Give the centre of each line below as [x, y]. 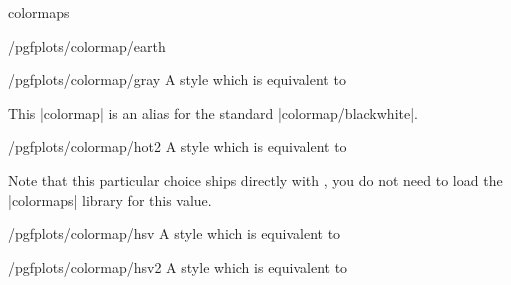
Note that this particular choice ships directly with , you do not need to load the [255, 179]
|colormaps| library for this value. [110, 199]
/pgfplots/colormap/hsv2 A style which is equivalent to [178, 266]
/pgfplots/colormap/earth [87, 45]
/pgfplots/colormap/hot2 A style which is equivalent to [177, 146]
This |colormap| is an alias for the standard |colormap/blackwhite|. [213, 112]
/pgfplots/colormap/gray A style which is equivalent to [177, 79]
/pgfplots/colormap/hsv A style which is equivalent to [174, 233]
